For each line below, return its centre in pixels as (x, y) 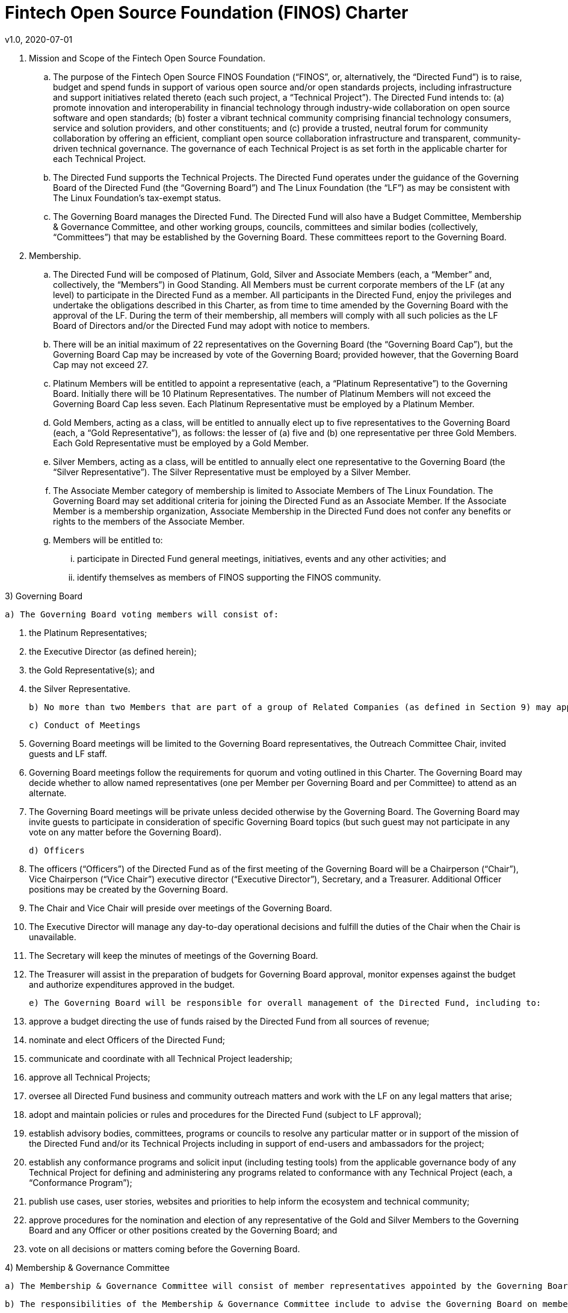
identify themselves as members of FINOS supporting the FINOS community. (229, 577)
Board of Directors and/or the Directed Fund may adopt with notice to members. (211, 325)
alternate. (48, 793)
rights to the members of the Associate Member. (149, 521)
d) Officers (57, 850)
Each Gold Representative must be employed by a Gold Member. (181, 443)
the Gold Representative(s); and (92, 670)
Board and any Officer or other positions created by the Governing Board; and (183, 1230)
